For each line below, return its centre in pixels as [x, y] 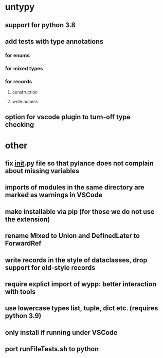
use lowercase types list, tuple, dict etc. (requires [81, 308]
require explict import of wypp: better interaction [81, 284]
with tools [20, 292]
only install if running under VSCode [61, 332]
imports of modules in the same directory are [75, 187]
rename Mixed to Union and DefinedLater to [72, 236]
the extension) [27, 219]
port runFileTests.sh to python [52, 349]
